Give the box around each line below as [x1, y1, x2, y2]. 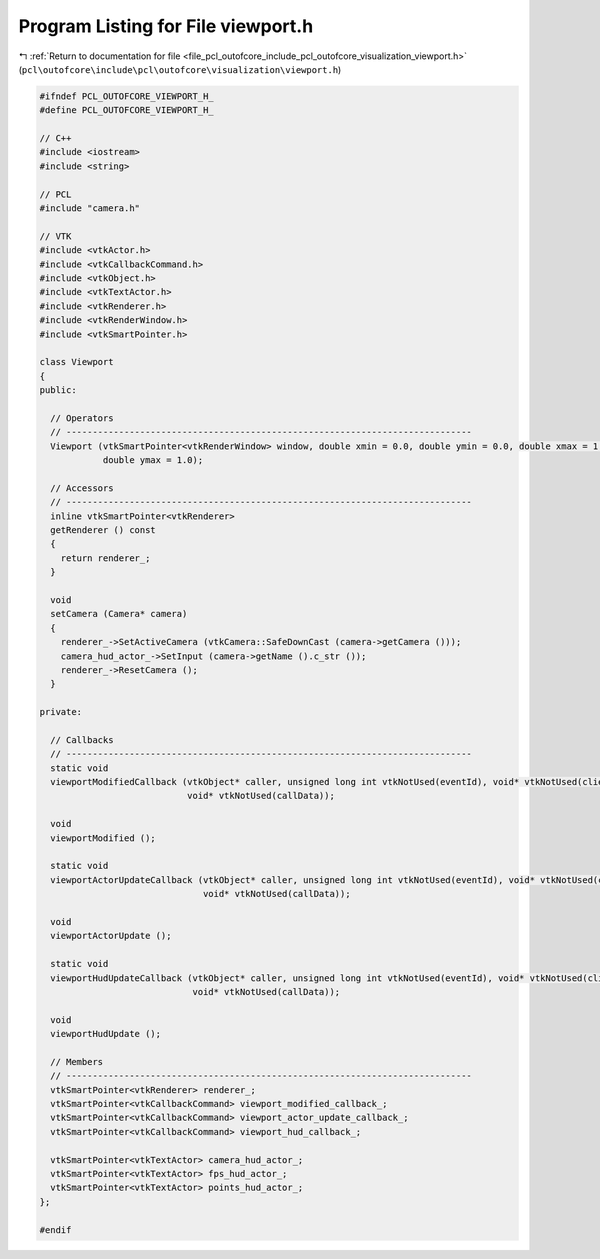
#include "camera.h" [39, 203, 140, 214]
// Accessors [50, 482, 114, 494]
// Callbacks [50, 734, 114, 745]
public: [39, 385, 77, 396]
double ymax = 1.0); [102, 455, 204, 466]
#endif [39, 1224, 72, 1235]
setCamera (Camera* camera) [50, 608, 188, 620]
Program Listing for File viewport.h [18, 15, 314, 37]
